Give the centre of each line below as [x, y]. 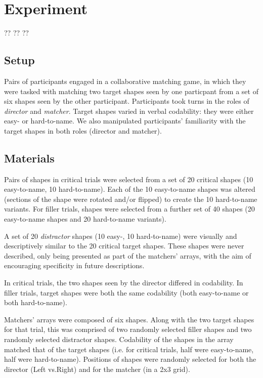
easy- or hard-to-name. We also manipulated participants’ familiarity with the [125, 121]
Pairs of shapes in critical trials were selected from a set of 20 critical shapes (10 [129, 179]
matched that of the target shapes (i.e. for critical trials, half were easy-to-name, [129, 349]
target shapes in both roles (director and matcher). [83, 130]
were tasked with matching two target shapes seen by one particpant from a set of [131, 91]
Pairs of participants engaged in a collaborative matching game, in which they [125, 81]
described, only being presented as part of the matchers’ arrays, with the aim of [128, 255]
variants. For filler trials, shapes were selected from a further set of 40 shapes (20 [129, 209]
